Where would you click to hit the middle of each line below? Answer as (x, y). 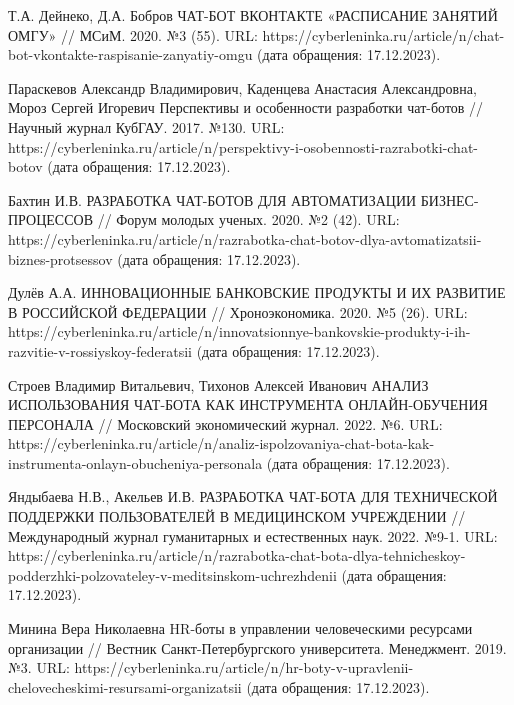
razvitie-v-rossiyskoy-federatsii (100, 350)
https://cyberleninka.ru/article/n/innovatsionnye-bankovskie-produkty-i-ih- (239, 331)
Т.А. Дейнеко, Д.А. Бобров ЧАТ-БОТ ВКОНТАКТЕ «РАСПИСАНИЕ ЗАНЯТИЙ (253, 15)
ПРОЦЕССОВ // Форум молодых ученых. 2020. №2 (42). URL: (204, 219)
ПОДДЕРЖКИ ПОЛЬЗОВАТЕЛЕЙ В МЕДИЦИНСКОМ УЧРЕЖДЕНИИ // (237, 516)
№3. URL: (39, 667)
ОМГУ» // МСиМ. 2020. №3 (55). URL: (133, 34)
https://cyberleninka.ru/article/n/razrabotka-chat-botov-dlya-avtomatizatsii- (245, 238)
